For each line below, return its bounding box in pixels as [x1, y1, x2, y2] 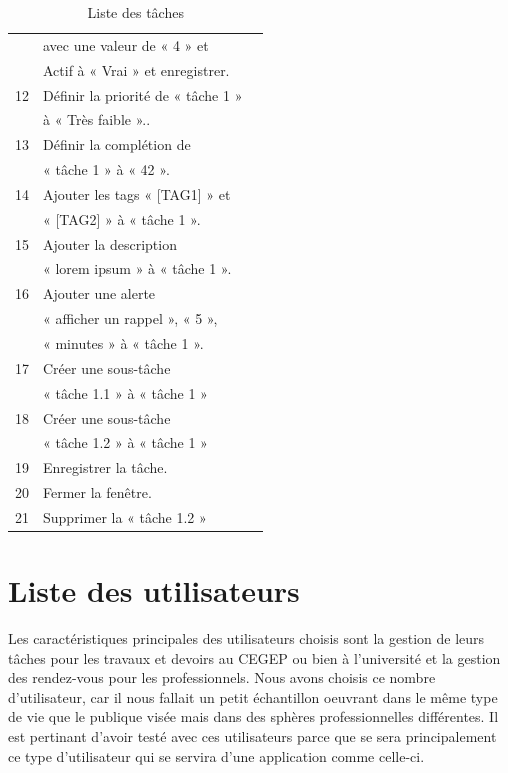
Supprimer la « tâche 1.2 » [43, 506, 207, 527]
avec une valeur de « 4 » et [43, 34, 209, 55]
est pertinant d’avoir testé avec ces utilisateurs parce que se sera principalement [8, 726, 497, 747]
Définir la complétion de [43, 134, 191, 155]
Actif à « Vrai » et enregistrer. [43, 59, 230, 80]
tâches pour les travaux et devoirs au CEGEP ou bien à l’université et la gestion [8, 647, 501, 668]
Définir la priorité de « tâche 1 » [43, 84, 243, 105]
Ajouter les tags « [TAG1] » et [43, 183, 231, 204]
